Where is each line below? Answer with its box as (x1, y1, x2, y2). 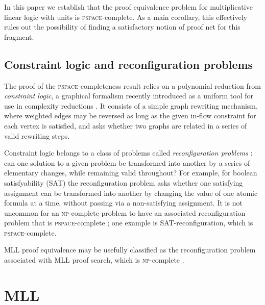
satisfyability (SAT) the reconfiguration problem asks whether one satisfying (4, 177, 243, 188)
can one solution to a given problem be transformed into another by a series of (4, 157, 250, 168)
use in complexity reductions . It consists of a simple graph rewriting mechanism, (4, 100, 258, 111)
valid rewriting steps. (4, 130, 70, 141)
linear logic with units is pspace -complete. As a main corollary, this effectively (4, 11, 247, 22)
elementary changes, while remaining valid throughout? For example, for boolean (4, 167, 257, 178)
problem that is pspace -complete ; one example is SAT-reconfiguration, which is (4, 217, 253, 228)
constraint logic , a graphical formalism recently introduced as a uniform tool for (4, 90, 254, 101)
